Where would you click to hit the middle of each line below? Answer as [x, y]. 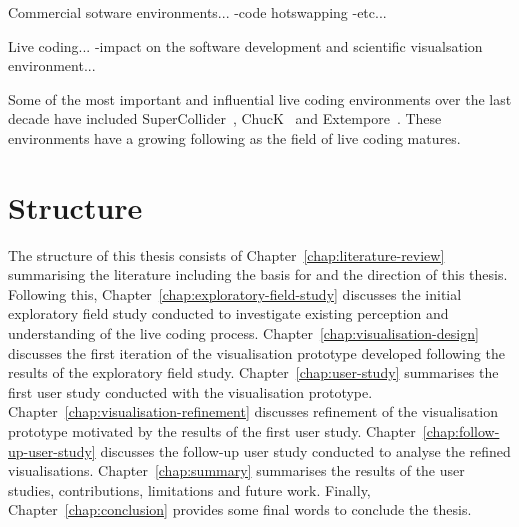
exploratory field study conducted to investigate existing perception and [228, 313]
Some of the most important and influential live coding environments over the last [260, 98]
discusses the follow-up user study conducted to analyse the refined [305, 450]
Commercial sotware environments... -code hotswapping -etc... [197, 12]
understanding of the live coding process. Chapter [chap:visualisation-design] [243, 333]
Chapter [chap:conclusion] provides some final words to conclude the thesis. [240, 509]
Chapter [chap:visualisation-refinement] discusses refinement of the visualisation [253, 411]
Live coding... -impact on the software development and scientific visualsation [245, 45]
